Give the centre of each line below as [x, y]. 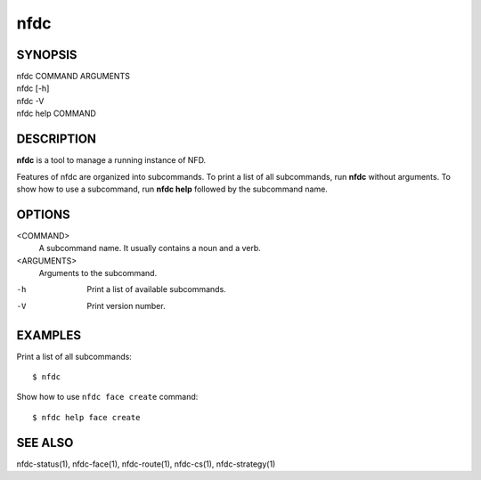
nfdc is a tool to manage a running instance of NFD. [111, 160]
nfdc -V [30, 101]
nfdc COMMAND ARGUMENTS [73, 77]
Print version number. [126, 305]
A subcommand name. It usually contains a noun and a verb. [150, 248]
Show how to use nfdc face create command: [107, 397]
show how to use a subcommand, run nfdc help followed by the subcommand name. [172, 189]
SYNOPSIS [47, 55]
